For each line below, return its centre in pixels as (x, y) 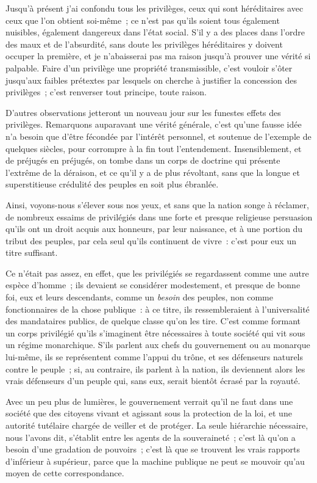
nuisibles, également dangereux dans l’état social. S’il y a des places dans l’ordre (155, 32)
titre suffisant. (32, 252)
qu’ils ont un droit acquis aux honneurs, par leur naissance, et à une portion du (154, 229)
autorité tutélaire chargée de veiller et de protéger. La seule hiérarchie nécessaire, (157, 425)
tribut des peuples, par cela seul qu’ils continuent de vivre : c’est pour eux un (151, 240)
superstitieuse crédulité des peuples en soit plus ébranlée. (112, 184)
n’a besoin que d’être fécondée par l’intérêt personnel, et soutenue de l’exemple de (158, 136)
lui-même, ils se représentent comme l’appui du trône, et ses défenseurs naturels (155, 357)
